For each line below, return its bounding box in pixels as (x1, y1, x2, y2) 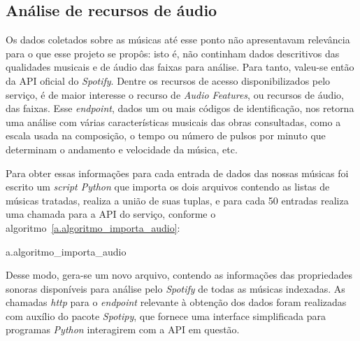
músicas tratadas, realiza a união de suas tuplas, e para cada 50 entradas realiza (6, 193, 349, 207)
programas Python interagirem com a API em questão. (6, 322, 240, 337)
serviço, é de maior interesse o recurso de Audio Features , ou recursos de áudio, (6, 87, 344, 102)
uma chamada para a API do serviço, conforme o (6, 207, 216, 221)
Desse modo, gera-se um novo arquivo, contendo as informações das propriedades (6, 267, 352, 282)
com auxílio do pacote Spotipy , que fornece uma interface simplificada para (6, 308, 326, 323)
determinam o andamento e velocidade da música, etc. (6, 141, 238, 156)
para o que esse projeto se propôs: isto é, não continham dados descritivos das (6, 46, 340, 60)
